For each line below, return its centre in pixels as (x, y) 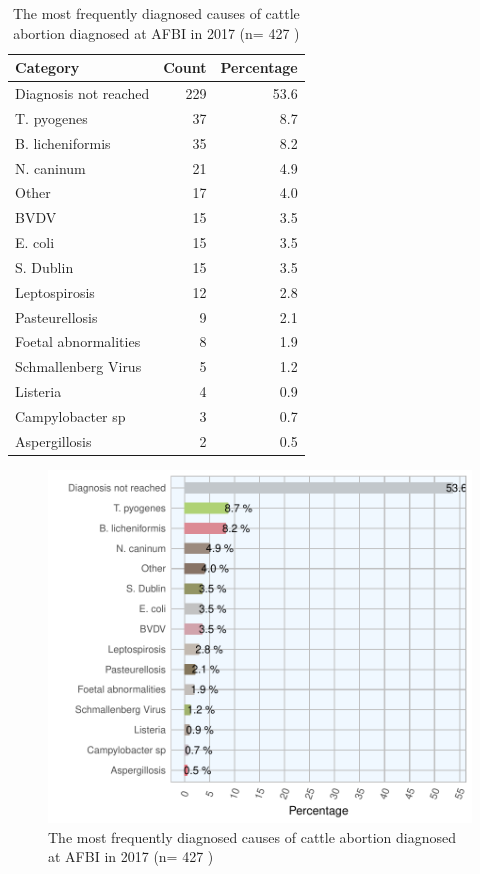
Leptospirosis (55, 291)
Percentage (259, 67)
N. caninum (50, 167)
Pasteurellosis (56, 316)
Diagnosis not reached (82, 93)
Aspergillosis (53, 440)
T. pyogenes (51, 117)
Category (47, 67)
